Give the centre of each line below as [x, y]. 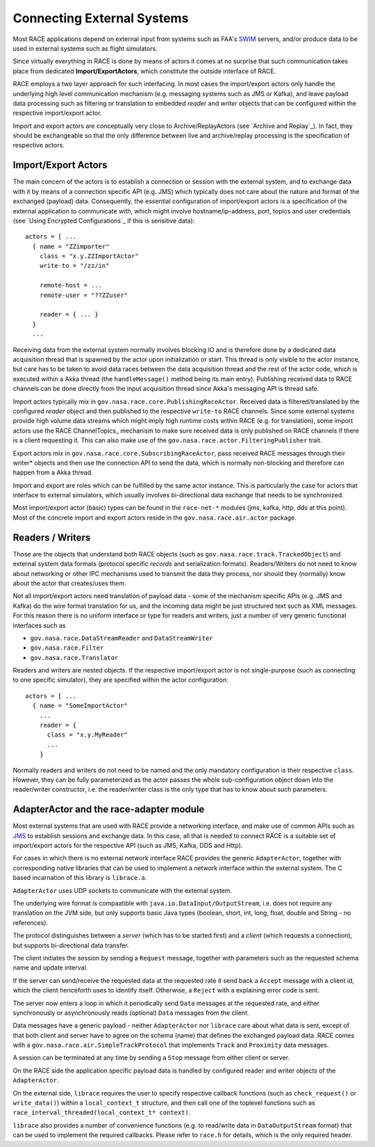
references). [31, 922]
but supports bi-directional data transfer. [71, 945]
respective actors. [39, 145]
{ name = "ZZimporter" [71, 246]
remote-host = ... [71, 286]
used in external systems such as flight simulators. [85, 48]
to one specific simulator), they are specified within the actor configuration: [120, 680]
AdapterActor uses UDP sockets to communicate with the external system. [123, 890]
